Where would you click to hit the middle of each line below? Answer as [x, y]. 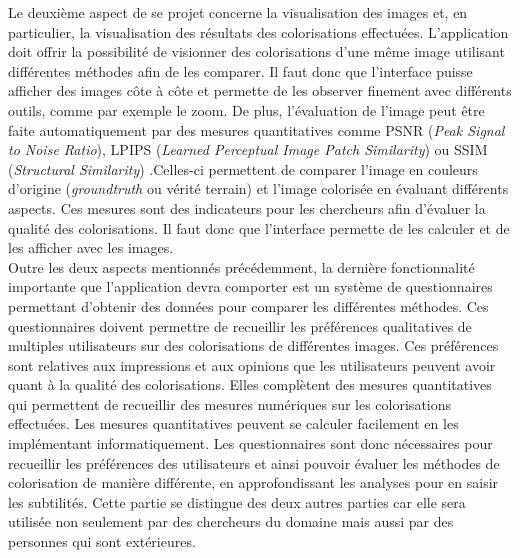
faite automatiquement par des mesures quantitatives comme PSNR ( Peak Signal [256, 129]
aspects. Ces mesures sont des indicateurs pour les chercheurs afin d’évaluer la [247, 207]
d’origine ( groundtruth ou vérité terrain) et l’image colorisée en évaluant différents [258, 188]
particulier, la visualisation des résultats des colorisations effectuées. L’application [258, 31]
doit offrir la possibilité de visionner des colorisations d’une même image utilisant [256, 51]
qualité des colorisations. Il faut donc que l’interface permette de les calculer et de [259, 227]
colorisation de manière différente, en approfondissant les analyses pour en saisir [253, 482]
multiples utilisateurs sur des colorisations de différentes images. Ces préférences [253, 345]
